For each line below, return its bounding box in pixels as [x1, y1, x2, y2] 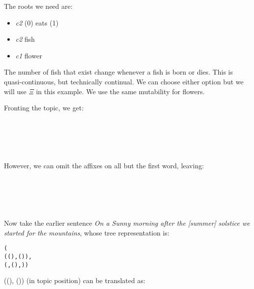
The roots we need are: [4, 1, 73, 11]
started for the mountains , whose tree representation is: [4, 227, 170, 237]
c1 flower [15, 50, 42, 60]
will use [4, 86, 26, 96]
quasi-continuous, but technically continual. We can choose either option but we [4, 76, 244, 86]
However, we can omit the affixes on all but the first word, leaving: [4, 160, 204, 170]
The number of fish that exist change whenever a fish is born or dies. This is [4, 67, 233, 77]
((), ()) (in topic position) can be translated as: [4, 275, 145, 286]
